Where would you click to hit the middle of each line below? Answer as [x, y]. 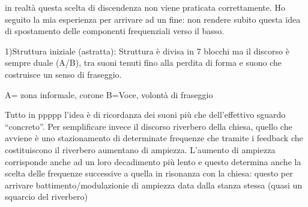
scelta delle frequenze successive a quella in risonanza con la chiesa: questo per [149, 173]
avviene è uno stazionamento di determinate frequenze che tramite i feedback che [154, 138]
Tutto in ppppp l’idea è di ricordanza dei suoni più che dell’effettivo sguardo [145, 115]
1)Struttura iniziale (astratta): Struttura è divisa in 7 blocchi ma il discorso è [147, 51]
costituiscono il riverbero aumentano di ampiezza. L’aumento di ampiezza [140, 149]
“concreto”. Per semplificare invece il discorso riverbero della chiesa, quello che [149, 126]
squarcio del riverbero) [46, 197]
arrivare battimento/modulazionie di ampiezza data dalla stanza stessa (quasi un [154, 185]
